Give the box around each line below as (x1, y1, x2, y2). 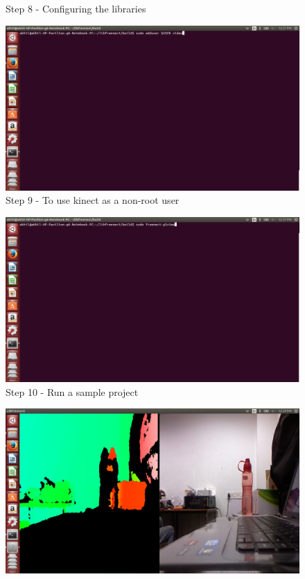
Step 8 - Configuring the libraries (6, 1, 146, 15)
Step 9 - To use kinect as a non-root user (6, 193, 180, 207)
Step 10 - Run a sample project (6, 384, 139, 399)
